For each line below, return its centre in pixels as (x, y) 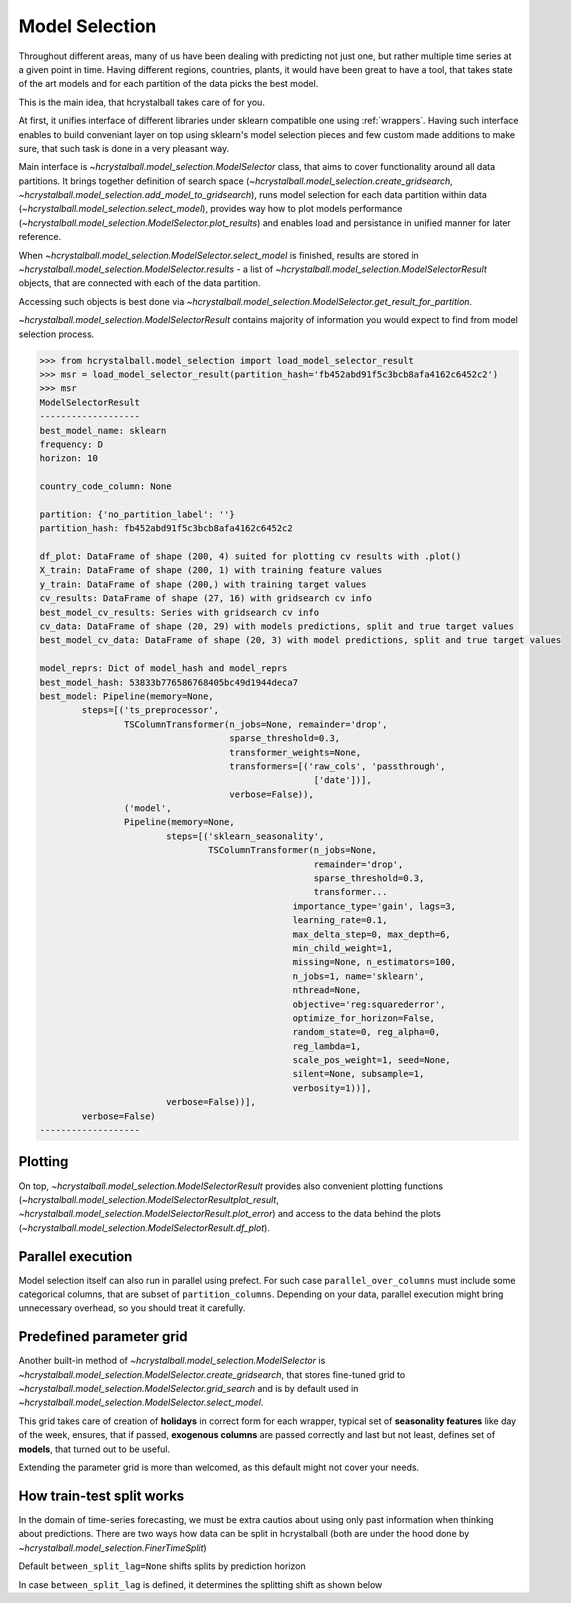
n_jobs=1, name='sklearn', (358, 976)
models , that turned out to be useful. (94, 1449)
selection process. (56, 334)
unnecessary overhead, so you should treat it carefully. (132, 1308)
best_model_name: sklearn (103, 430)
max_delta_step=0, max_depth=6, (372, 934)
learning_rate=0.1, (340, 920)
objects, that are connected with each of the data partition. (139, 283)
